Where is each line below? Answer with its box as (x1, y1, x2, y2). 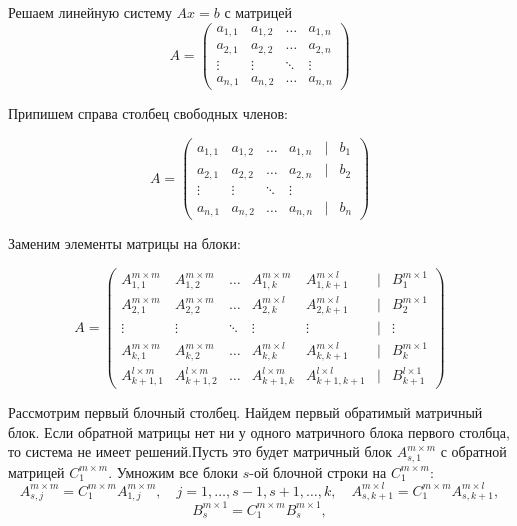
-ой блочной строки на (249, 461, 387, 482)
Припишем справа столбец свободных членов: (8, 103, 288, 124)
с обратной (440, 441, 507, 462)
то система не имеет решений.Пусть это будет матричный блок (8, 441, 392, 462)
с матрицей (224, 2, 292, 22)
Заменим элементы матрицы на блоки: (8, 233, 241, 254)
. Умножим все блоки (108, 461, 238, 482)
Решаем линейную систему (8, 2, 172, 22)
